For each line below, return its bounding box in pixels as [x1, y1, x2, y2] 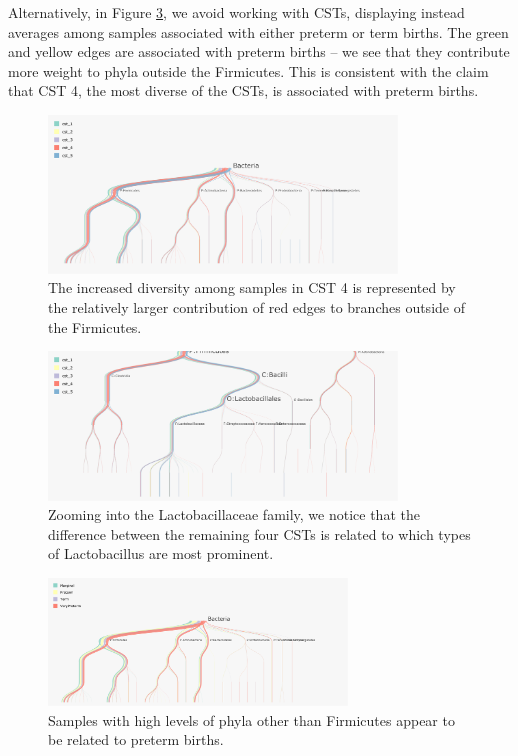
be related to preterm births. [48, 729, 224, 750]
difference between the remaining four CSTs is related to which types [48, 523, 471, 544]
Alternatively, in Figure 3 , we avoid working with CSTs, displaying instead [8, 2, 465, 22]
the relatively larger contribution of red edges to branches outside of [48, 297, 465, 318]
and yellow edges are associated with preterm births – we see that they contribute [8, 41, 510, 62]
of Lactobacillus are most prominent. [48, 543, 274, 564]
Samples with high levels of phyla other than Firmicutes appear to [48, 709, 455, 730]
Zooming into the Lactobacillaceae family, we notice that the [48, 504, 420, 525]
